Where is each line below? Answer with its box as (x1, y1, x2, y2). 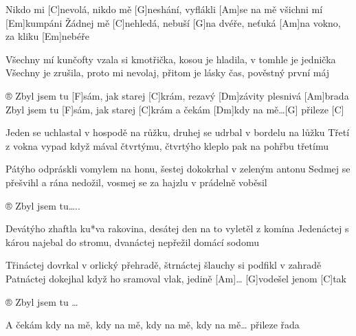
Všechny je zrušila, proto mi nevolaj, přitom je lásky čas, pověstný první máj (5, 65, 330, 80)
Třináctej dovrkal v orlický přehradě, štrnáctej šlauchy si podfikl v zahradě (5, 258, 322, 272)
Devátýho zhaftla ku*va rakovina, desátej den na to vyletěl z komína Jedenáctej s (5, 221, 349, 236)
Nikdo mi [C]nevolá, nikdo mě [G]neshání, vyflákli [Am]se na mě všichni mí (5, 2, 323, 16)
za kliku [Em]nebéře (5, 29, 89, 43)
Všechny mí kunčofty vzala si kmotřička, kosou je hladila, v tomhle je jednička (5, 52, 336, 66)
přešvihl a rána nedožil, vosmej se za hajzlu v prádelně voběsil (5, 175, 267, 189)
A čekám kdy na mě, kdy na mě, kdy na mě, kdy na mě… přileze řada (5, 317, 300, 332)
